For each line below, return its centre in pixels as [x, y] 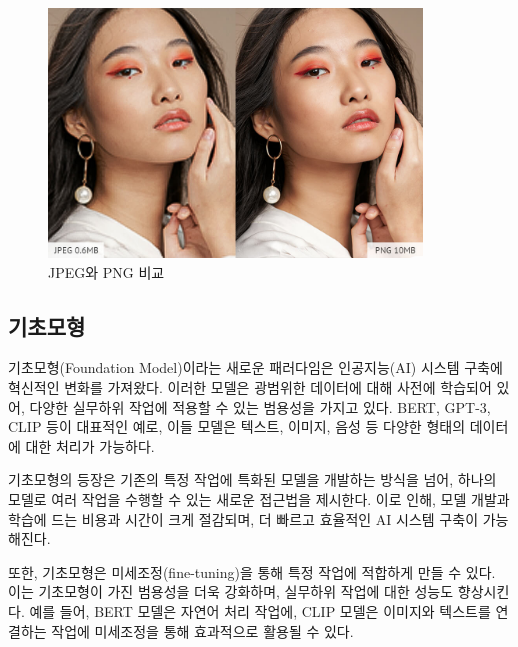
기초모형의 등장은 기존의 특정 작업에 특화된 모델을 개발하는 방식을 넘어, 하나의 [252, 479]
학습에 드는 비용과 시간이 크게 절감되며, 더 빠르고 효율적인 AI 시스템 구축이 [243, 518]
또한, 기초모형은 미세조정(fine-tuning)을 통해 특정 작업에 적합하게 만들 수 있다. [252, 571]
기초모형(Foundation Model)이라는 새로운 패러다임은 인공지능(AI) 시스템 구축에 [255, 367]
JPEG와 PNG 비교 [106, 271]
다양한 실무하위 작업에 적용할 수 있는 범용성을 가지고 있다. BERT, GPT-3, [260, 406]
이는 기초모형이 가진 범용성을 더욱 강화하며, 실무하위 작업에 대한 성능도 [231, 591]
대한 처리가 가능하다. [90, 445]
